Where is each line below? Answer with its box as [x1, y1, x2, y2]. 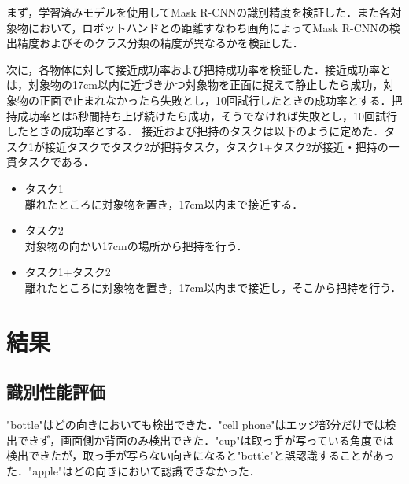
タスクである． [17, 153, 94, 170]
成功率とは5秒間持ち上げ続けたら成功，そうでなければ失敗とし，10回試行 [17, 107, 397, 124]
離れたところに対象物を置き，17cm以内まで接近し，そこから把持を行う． [24, 279, 402, 295]
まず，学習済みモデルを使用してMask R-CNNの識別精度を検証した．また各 [6, 4, 391, 20]
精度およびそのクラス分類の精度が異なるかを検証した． [17, 35, 304, 51]
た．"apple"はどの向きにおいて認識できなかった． [6, 462, 260, 478]
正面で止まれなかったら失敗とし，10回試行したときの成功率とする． [39, 91, 392, 108]
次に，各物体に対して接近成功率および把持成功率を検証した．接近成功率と [6, 61, 391, 77]
